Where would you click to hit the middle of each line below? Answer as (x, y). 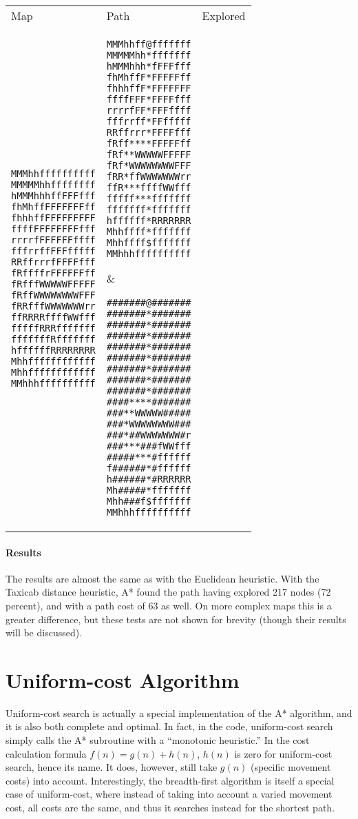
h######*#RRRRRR (149, 479)
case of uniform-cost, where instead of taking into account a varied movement (169, 794)
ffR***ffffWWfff (149, 188)
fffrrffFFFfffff (53, 251)
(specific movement (291, 767)
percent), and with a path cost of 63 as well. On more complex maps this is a (169, 605)
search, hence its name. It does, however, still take (112, 767)
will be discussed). (44, 633)
